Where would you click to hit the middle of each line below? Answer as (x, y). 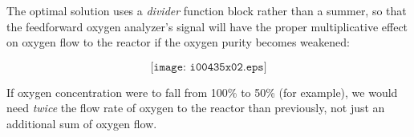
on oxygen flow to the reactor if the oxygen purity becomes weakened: (178, 42)
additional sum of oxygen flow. (82, 123)
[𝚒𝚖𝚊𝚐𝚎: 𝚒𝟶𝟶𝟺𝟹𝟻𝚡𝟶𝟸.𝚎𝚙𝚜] (209, 67)
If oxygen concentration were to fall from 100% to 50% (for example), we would (202, 92)
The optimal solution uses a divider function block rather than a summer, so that (207, 10)
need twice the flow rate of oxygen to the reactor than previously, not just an (196, 108)
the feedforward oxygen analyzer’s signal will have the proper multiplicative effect (207, 26)
